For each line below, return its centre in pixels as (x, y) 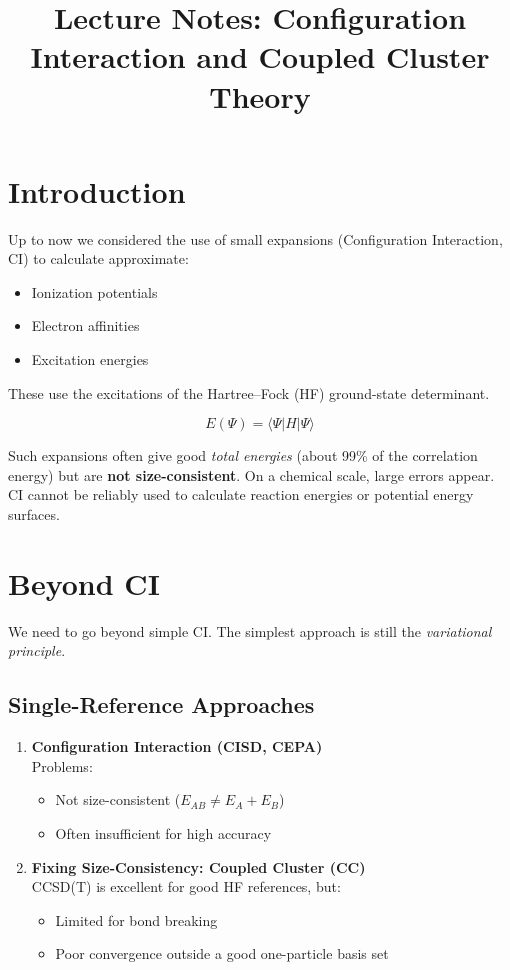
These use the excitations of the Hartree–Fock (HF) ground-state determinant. (249, 392)
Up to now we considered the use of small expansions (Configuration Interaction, (255, 238)
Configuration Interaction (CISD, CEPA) (177, 746)
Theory (260, 95)
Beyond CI (84, 582)
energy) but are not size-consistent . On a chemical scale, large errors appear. (251, 474)
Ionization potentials (94, 291)
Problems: (62, 765)
